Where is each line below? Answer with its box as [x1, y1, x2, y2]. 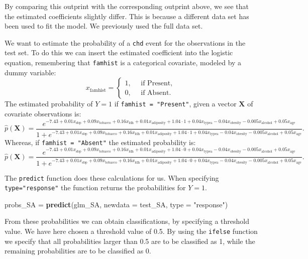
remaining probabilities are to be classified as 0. [5, 245, 151, 256]
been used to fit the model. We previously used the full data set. [5, 21, 203, 31]
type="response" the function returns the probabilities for [5, 182, 186, 193]
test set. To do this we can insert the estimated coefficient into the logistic [5, 47, 233, 58]
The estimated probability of [5, 98, 93, 109]
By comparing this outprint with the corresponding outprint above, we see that [5, 1, 249, 11]
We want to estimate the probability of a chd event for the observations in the [5, 37, 246, 48]
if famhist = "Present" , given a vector [114, 98, 237, 109]
